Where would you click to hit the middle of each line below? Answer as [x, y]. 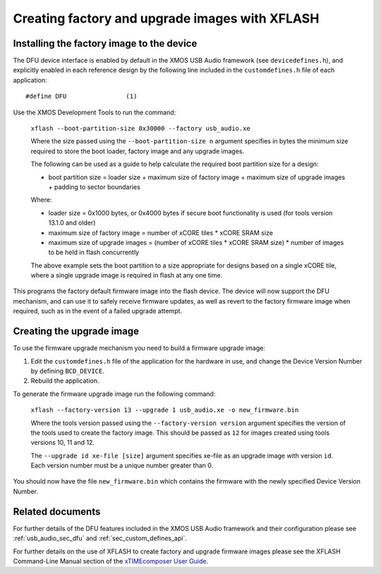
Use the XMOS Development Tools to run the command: [95, 112]
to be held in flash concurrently [94, 252]
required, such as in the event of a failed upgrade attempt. [98, 311]
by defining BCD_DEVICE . [68, 371]
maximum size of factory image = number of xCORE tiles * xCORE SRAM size [161, 232]
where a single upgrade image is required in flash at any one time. [127, 275]
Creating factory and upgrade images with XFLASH [166, 18]
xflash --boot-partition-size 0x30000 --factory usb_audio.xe [140, 128]
